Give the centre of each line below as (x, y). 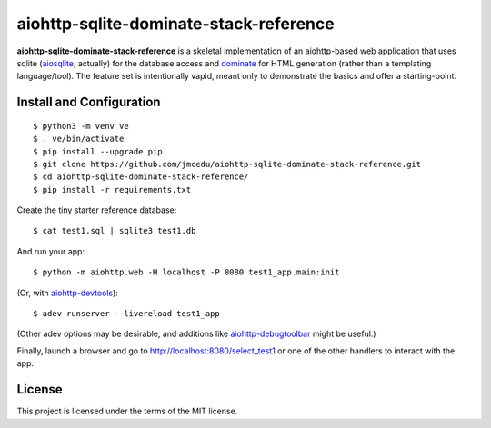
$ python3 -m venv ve (81, 126)
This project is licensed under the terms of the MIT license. (127, 411)
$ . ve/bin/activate (79, 139)
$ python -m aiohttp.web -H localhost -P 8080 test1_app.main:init (186, 272)
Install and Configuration (89, 102)
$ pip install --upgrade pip (98, 151)
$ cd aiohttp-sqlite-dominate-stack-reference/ (141, 177)
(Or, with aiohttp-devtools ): (67, 293)
